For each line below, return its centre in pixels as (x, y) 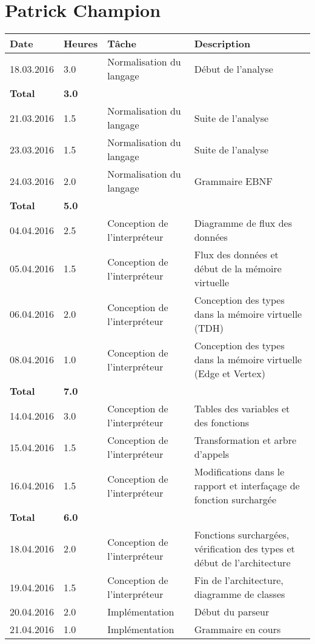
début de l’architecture (242, 563)
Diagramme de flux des (243, 223)
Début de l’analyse (234, 69)
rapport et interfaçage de (247, 486)
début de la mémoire (238, 269)
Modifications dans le (239, 472)
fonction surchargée (235, 500)
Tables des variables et (242, 409)
